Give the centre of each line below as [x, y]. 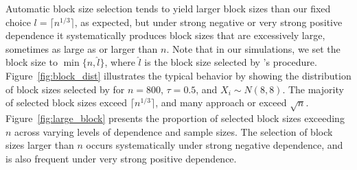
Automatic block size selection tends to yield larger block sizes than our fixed [168, 8]
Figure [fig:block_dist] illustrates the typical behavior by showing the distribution [178, 75]
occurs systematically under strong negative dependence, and [215, 145]
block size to [32, 62]
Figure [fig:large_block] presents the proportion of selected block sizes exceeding [175, 118]
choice [18, 22]
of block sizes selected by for [65, 89]
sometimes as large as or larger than [82, 48]
